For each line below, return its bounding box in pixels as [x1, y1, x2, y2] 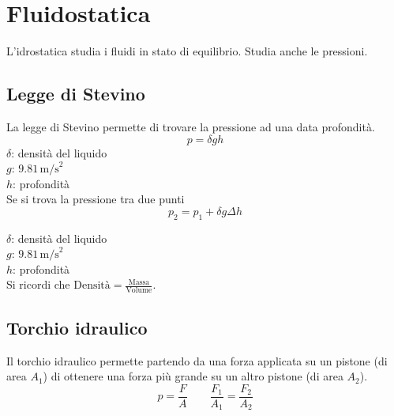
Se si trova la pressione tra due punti [6, 191, 185, 207]
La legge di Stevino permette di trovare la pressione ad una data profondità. [6, 118, 375, 134]
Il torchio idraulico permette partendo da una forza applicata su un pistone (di [6, 352, 388, 369]
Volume [126, 286, 152, 295]
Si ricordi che [6, 276, 70, 293]
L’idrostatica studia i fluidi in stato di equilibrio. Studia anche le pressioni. [6, 43, 368, 59]
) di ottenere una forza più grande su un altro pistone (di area [43, 368, 343, 384]
